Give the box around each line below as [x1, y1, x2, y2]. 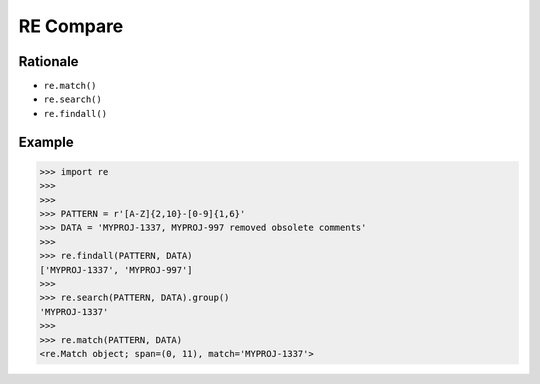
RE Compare [18, 15, 124, 37]
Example [18, 133, 74, 150]
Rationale [18, 53, 79, 70]
